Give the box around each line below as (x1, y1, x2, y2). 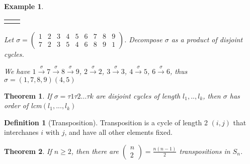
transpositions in (179, 145, 230, 156)
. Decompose (124, 34, 162, 44)
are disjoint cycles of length (96, 90, 181, 101)
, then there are (71, 145, 119, 156)
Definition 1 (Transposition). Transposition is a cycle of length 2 (4, 117, 208, 127)
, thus (170, 65, 188, 76)
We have (4, 65, 30, 76)
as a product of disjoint (171, 34, 243, 44)
